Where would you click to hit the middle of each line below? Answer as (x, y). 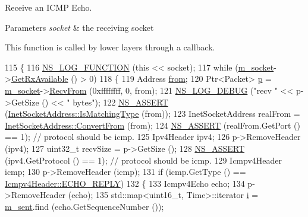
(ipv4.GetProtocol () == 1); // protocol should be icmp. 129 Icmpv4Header (144, 160)
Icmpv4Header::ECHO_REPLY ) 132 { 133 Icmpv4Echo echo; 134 (125, 183)
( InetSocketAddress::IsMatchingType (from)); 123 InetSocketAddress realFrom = (153, 114)
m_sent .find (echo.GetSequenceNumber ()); (84, 206)
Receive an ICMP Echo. (48, 7)
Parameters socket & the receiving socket (79, 27)
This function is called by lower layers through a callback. (110, 47)
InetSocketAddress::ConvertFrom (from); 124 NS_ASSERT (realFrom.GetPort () (153, 125)
